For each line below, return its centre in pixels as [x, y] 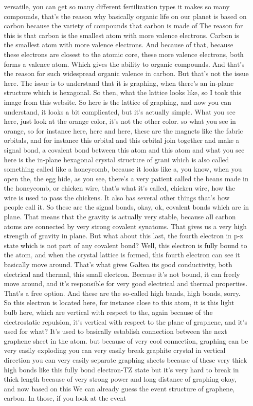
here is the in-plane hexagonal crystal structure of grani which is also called [117, 159]
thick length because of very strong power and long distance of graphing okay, [120, 379]
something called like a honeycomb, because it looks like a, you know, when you [123, 169]
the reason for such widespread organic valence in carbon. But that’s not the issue [126, 73]
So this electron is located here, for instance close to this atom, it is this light [119, 302]
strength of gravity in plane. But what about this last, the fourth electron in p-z [124, 236]
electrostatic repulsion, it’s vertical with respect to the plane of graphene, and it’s [126, 321]
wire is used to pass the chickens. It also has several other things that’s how [117, 197]
